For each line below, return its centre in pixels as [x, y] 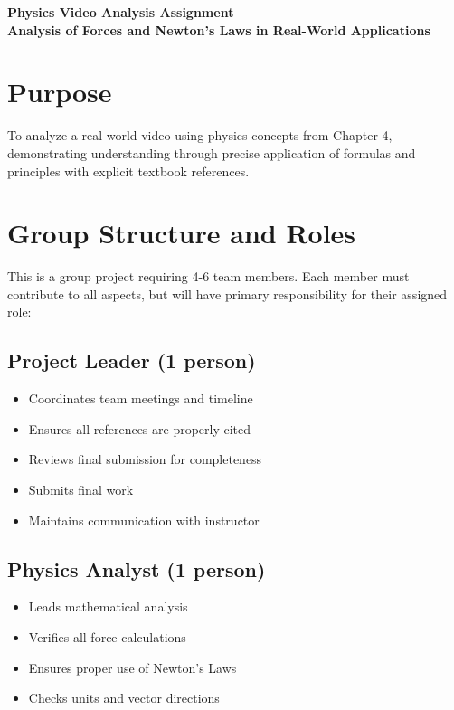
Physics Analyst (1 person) [137, 568]
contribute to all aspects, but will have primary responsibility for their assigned [227, 293]
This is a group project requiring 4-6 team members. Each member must [208, 276]
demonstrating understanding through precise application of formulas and [212, 152]
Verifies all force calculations [107, 636]
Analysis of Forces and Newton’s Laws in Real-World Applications [219, 29]
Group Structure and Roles [182, 233]
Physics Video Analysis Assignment [121, 12]
